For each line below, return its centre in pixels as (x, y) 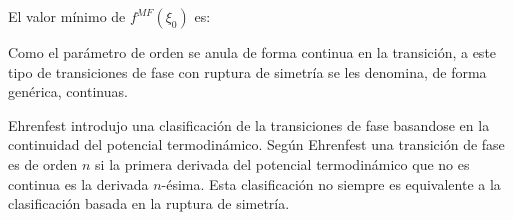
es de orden (43, 163)
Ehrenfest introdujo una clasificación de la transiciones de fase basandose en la (249, 124)
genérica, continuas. (68, 91)
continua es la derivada (78, 183)
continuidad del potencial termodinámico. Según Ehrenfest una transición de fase (256, 144)
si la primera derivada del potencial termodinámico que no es (282, 163)
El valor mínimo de (67, 16)
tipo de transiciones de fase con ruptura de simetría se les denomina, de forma (247, 71)
